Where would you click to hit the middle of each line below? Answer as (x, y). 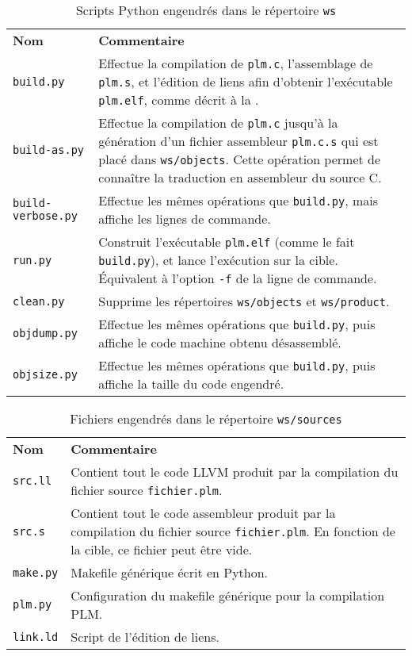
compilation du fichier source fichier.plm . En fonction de (233, 531)
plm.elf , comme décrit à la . (179, 100)
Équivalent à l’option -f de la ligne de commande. (238, 278)
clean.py (39, 301)
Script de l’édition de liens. (145, 637)
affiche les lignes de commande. (185, 219)
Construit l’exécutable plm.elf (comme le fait (227, 242)
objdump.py (45, 333)
